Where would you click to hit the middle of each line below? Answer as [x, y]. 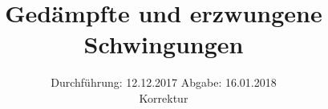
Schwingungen [164, 44]
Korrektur [164, 97]
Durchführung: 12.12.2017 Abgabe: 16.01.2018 [164, 82]
